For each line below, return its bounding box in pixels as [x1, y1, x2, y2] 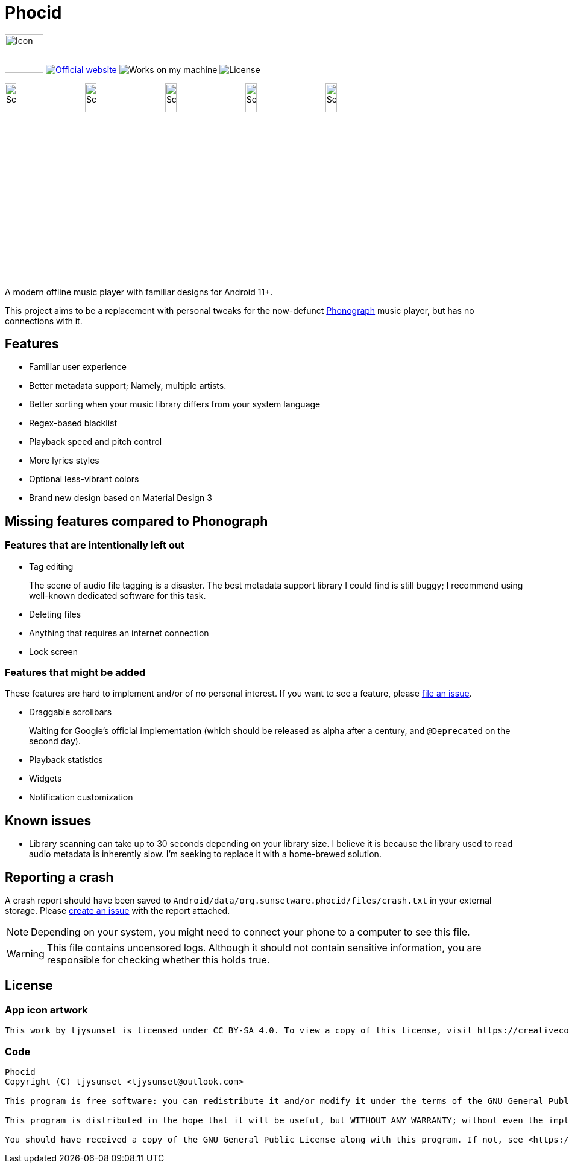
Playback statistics [29, 755, 103, 765]
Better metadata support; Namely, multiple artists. [29, 380, 227, 391]
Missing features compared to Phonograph [5, 513, 268, 529]
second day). [29, 736, 81, 747]
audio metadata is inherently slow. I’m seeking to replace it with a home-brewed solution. [29, 849, 382, 860]
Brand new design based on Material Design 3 [29, 493, 212, 503]
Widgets [29, 773, 62, 784]
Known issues [5, 812, 92, 828]
